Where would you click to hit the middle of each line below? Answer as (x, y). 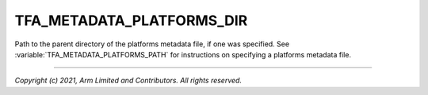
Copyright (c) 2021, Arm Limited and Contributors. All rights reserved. (128, 80)
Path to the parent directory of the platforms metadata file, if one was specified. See (152, 44)
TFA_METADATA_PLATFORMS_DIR (131, 20)
